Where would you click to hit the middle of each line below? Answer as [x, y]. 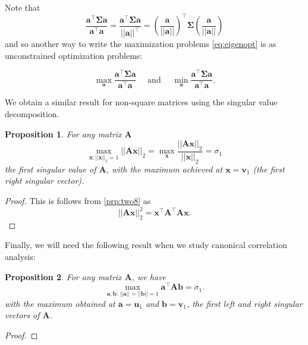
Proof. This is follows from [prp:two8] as [78, 200]
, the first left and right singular [244, 303]
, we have [149, 276]
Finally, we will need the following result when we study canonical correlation [146, 245]
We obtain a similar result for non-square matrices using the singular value [141, 102]
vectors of [22, 315]
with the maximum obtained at [60, 303]
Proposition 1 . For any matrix [63, 134]
